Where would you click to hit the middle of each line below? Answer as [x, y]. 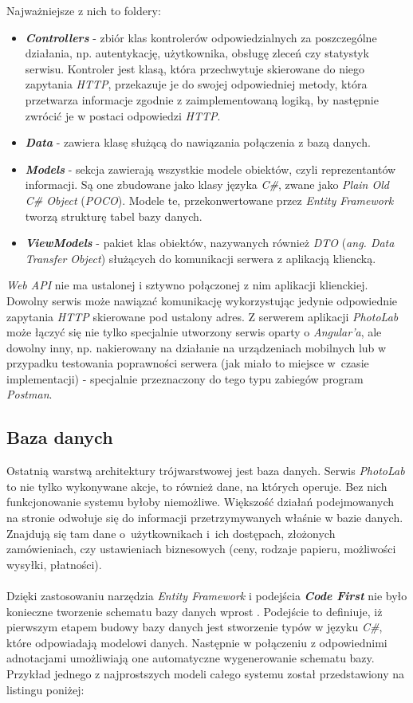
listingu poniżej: [45, 689]
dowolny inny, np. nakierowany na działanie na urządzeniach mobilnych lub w [197, 347]
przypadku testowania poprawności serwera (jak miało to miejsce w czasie [188, 363]
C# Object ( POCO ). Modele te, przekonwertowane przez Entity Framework [209, 200]
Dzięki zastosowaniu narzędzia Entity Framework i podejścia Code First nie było [207, 596]
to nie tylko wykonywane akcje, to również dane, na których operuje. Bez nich [197, 486]
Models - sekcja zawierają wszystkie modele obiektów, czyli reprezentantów [210, 169]
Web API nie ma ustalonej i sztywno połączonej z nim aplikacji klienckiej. [187, 285]
